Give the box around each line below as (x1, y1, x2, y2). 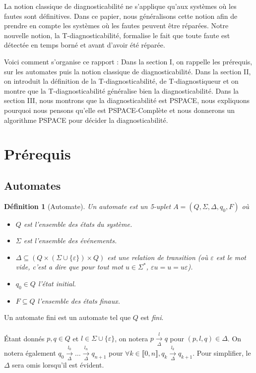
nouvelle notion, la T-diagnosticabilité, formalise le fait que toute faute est (4, 30, 230, 40)
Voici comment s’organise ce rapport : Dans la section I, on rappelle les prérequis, (4, 56, 253, 66)
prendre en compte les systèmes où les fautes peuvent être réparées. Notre (4, 20, 229, 31)
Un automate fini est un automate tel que (4, 312, 131, 322)
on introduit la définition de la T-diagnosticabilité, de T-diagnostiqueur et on (4, 76, 239, 86)
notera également (4, 347, 56, 358)
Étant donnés (4, 333, 45, 343)
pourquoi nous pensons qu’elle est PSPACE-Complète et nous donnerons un (4, 105, 235, 115)
